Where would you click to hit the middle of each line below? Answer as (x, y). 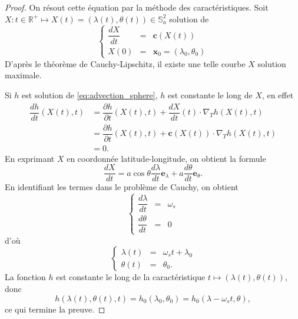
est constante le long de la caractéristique (131, 277)
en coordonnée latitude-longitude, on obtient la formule (166, 158)
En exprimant (30, 158)
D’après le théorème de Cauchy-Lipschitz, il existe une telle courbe (125, 63)
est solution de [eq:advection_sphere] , (90, 95)
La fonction (25, 277)
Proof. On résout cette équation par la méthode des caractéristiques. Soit (137, 7)
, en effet (278, 95)
